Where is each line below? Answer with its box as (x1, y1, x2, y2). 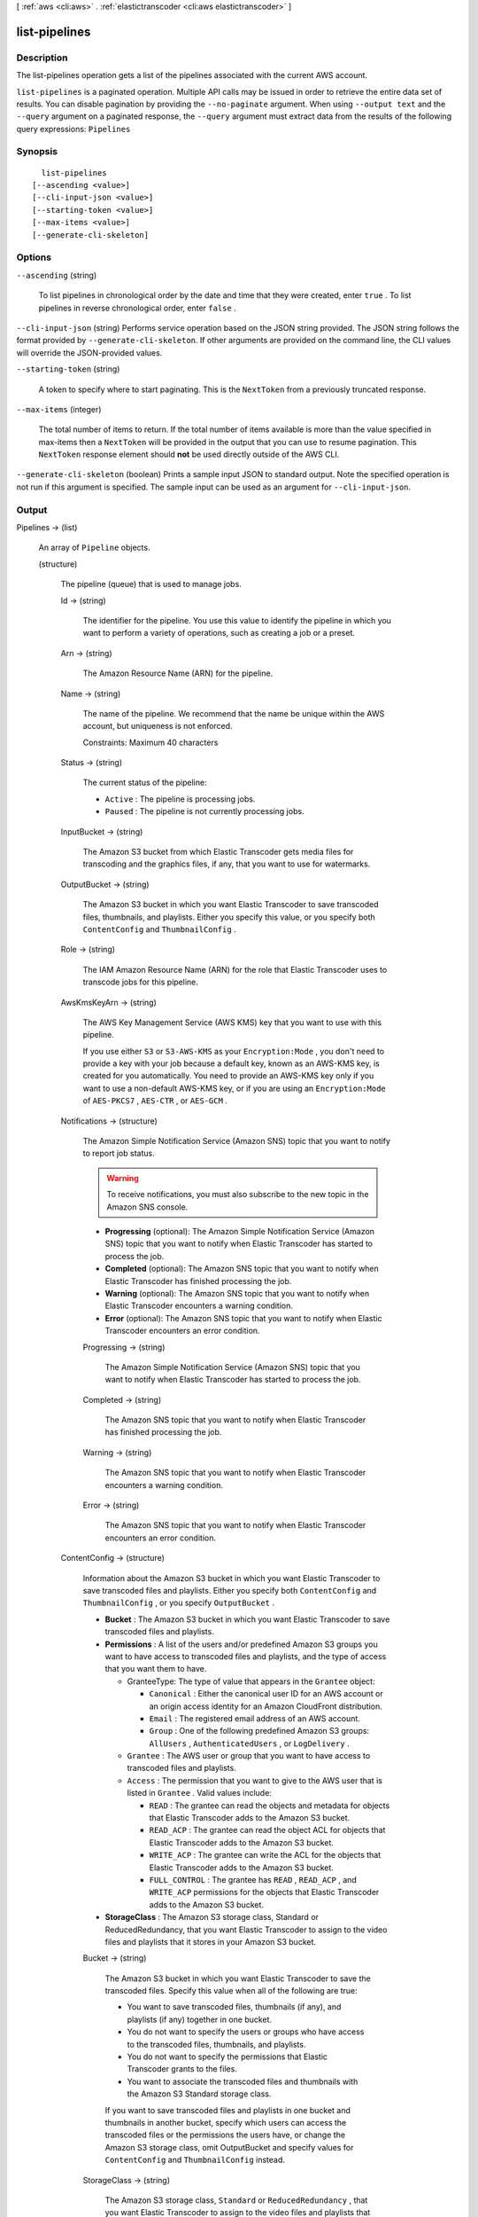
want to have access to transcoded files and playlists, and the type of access (104, 1650, 387, 1662)
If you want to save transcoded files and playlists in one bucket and (104, 2104, 351, 2115)
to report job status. (82, 1148, 155, 1159)
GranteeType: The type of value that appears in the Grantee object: (127, 1676, 375, 1687)
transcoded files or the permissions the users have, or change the (104, 2129, 345, 2141)
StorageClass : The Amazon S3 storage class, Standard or (104, 1912, 319, 1923)
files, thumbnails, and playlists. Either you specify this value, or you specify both (82, 912, 375, 922)
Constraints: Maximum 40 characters (82, 737, 219, 748)
